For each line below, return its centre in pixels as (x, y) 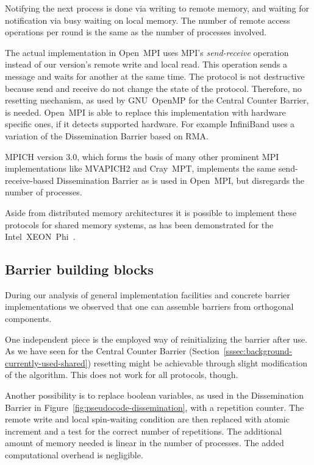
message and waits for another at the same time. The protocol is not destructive (155, 76)
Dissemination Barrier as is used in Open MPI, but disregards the (180, 180)
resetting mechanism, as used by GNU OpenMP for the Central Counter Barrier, (157, 100)
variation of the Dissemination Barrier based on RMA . (107, 135)
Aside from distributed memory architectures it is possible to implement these (151, 212)
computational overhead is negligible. (74, 455)
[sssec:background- (258, 351)
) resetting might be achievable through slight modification (197, 362)
